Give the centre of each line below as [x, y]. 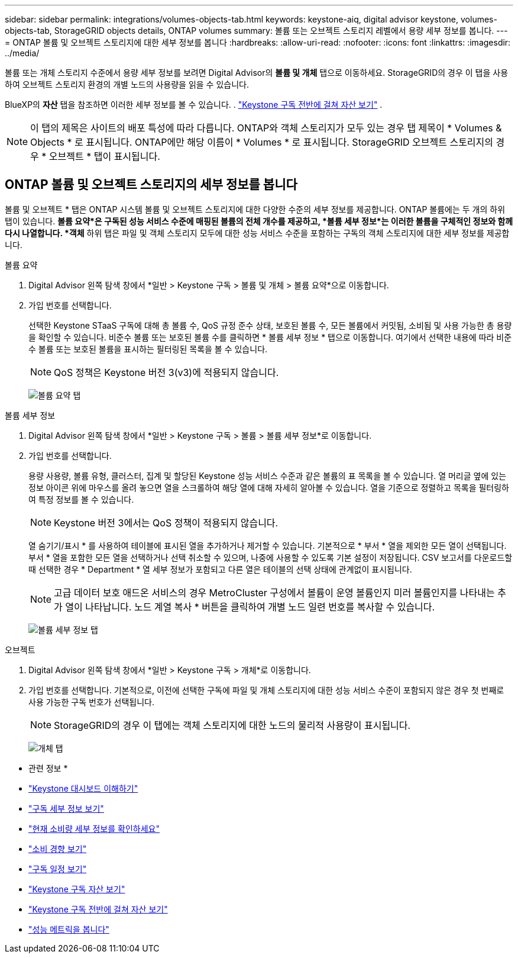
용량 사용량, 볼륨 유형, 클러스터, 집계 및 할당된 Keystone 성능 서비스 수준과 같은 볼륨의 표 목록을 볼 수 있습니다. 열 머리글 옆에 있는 [268, 475]
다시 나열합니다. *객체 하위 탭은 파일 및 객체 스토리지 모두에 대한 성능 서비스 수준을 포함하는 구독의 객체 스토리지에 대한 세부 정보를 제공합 [257, 233]
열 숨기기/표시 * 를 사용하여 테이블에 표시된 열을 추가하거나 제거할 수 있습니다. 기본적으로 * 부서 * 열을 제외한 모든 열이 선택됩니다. [268, 545]
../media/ [22, 53]
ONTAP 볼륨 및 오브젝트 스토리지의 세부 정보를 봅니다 [151, 185]
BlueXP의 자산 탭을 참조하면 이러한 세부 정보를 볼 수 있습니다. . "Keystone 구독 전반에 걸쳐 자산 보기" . [194, 105]
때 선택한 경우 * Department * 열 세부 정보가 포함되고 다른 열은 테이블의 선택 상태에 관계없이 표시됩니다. [220, 569]
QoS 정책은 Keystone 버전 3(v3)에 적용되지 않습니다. [166, 372]
